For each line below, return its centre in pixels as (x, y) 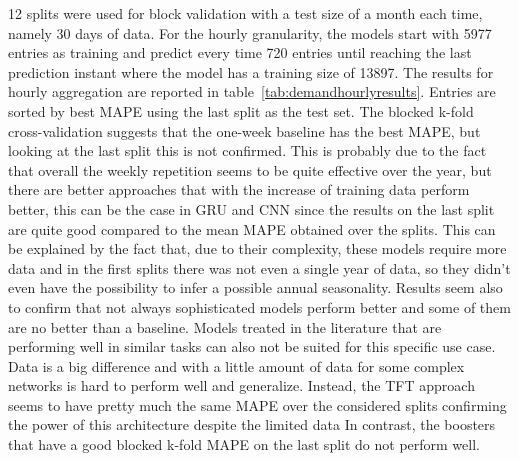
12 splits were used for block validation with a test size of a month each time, (245, 13)
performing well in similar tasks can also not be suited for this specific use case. (252, 346)
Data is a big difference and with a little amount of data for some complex (236, 365)
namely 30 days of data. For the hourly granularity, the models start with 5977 (250, 32)
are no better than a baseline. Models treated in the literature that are (225, 326)
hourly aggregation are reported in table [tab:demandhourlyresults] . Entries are (252, 91)
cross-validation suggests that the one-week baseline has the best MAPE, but (244, 130)
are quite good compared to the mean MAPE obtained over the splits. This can (252, 228)
